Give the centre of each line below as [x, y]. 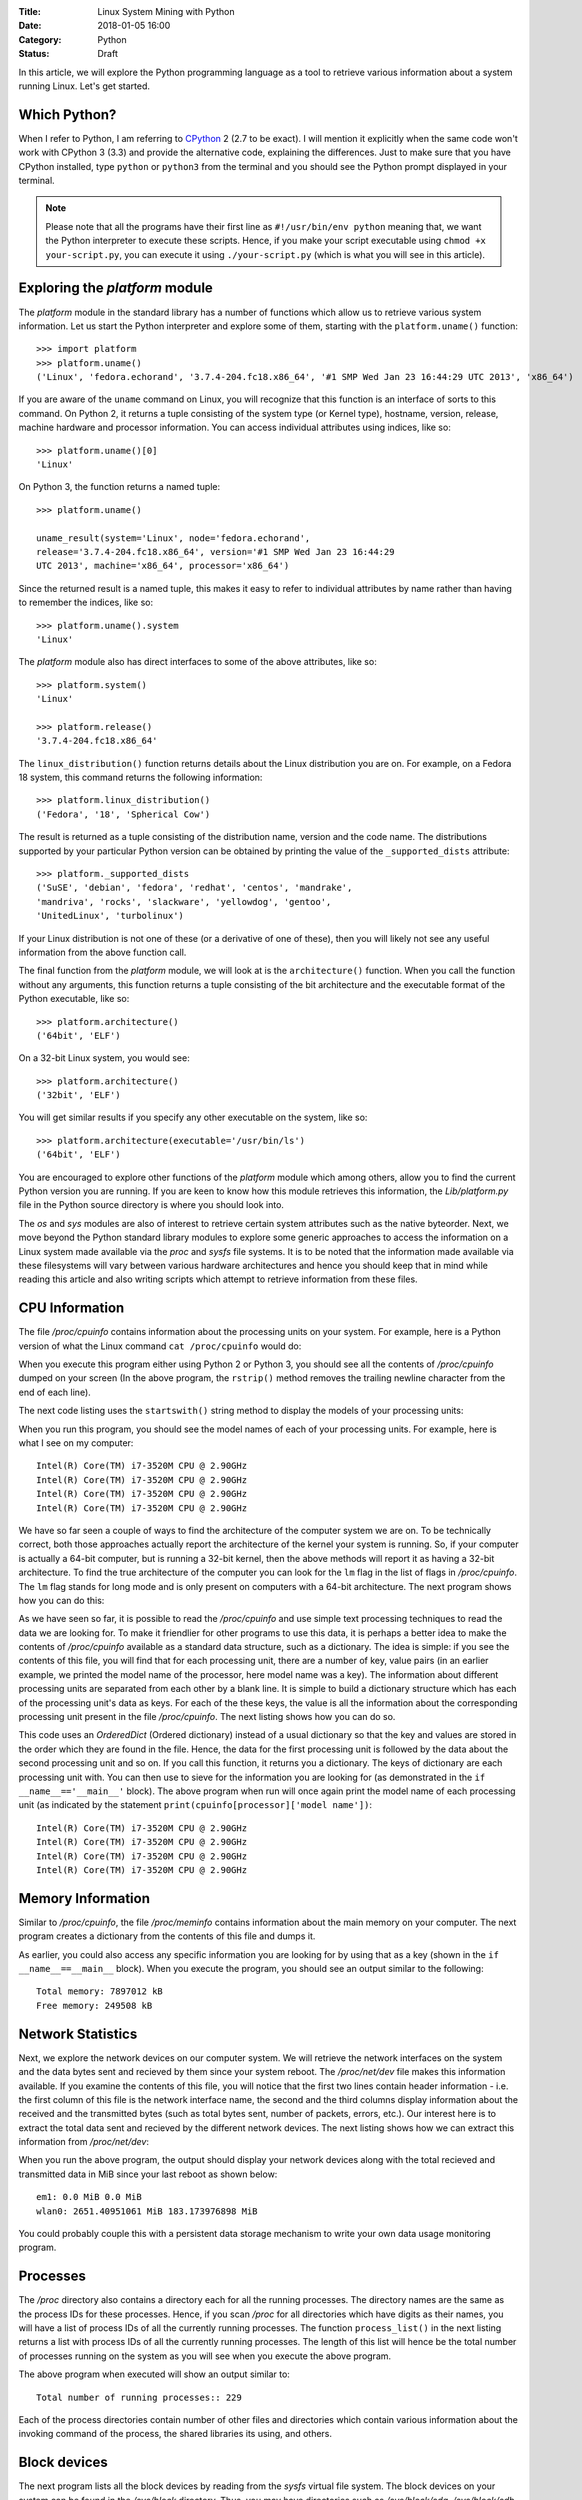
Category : [40, 39]
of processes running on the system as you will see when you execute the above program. [205, 2356]
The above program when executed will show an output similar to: [154, 2374]
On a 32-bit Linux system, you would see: [104, 1058]
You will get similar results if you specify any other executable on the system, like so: [193, 1117]
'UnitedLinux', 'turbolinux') [110, 916]
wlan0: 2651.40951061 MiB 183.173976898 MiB [147, 2211]
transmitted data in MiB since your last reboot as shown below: [148, 2174]
